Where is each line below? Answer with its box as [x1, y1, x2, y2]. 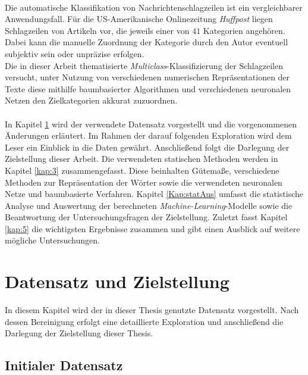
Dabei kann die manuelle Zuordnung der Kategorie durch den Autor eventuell [5, 36, 288, 48]
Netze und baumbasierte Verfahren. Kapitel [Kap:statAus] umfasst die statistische [5, 187, 304, 200]
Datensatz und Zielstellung [5, 269, 230, 293]
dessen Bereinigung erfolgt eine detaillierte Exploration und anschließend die [5, 315, 284, 327]
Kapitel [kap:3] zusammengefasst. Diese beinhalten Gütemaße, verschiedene [5, 164, 279, 176]
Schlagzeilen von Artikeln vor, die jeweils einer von [5, 24, 190, 36]
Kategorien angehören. [203, 24, 285, 36]
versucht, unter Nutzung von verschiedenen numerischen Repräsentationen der [5, 71, 290, 83]
